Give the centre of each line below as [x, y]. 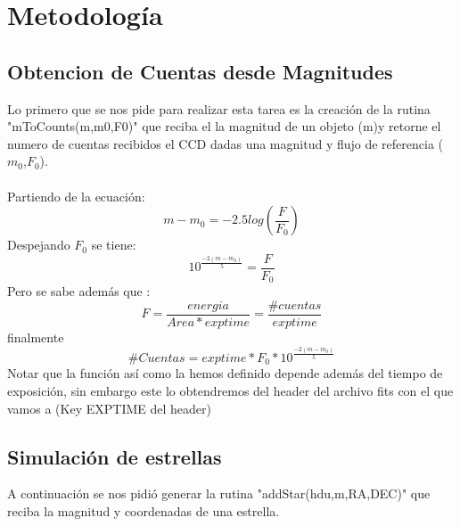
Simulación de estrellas [115, 456]
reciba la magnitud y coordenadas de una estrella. [144, 511]
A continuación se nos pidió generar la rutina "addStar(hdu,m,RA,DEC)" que [219, 493]
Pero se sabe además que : [79, 291]
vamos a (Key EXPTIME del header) [109, 408]
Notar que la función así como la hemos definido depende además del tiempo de [225, 373]
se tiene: [114, 245]
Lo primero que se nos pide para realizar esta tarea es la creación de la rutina [219, 108]
